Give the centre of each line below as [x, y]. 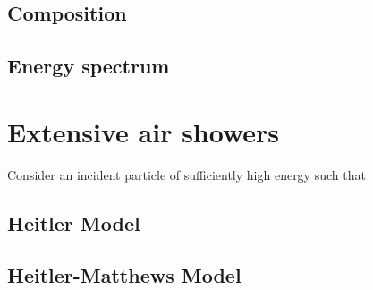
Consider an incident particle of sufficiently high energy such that [186, 174]
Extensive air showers [144, 131]
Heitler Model [74, 222]
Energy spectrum [89, 66]
